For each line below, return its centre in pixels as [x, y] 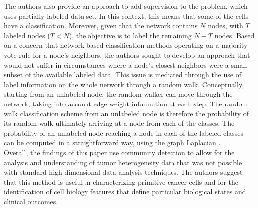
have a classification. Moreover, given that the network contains [101, 26]
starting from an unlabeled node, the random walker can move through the [118, 94]
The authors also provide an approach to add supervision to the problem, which [126, 6]
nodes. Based [234, 35]
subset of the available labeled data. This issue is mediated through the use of [123, 74]
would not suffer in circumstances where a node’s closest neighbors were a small [126, 64]
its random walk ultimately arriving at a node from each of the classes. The [119, 123]
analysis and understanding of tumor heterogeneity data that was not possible [123, 162]
